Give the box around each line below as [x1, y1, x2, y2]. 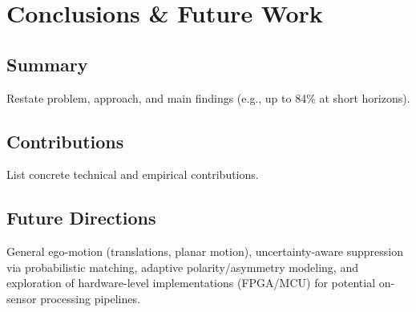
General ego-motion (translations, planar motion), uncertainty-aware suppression [6, 243, 404, 260]
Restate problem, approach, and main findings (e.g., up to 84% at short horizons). [6, 89, 410, 106]
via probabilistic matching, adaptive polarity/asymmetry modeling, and [6, 258, 358, 275]
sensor [6, 290, 37, 306]
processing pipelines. [40, 290, 140, 306]
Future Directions [6, 205, 156, 230]
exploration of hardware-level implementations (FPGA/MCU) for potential [6, 274, 376, 291]
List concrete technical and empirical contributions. [6, 166, 259, 183]
